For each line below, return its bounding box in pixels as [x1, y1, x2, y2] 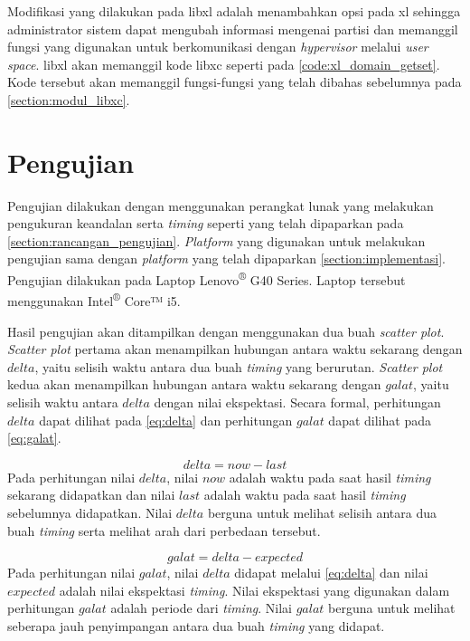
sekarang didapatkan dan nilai [7, 485, 175, 504]
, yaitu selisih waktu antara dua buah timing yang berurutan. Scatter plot [34, 357, 443, 376]
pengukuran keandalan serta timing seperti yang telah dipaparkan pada [7, 214, 404, 233]
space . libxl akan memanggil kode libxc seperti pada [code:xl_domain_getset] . [7, 54, 440, 73]
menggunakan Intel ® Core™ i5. [7, 289, 181, 310]
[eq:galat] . [7, 428, 61, 447]
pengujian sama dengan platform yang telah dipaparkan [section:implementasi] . [7, 249, 446, 268]
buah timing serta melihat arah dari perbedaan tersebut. [7, 521, 321, 540]
